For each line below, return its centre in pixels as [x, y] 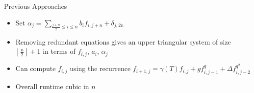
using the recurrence [100, 68]
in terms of [59, 51]
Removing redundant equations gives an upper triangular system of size [123, 41]
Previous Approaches [36, 6]
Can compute [36, 68]
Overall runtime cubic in [52, 86]
